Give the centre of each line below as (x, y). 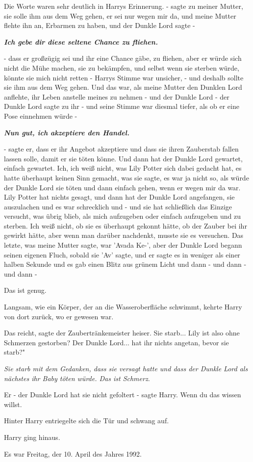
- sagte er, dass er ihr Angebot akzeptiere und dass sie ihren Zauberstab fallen (121, 149)
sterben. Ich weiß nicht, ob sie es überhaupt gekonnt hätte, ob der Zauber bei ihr (126, 225)
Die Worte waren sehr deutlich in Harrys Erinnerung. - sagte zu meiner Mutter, (124, 6)
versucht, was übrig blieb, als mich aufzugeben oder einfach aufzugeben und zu (122, 216)
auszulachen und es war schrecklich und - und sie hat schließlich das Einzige (118, 206)
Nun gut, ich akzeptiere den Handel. (67, 132)
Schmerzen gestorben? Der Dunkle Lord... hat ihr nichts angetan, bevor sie (116, 342)
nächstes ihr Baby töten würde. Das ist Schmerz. (77, 378)
